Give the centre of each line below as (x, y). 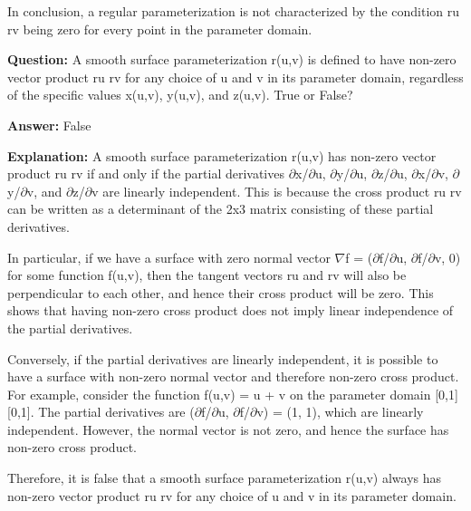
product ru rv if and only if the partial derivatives (146, 174)
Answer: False (49, 125)
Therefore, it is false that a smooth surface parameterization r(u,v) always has (225, 478)
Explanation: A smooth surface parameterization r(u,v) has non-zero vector (222, 155)
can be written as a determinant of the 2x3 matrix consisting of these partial (221, 209)
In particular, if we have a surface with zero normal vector (169, 257)
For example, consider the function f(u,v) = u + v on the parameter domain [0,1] (233, 394)
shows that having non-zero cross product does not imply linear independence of (231, 310)
